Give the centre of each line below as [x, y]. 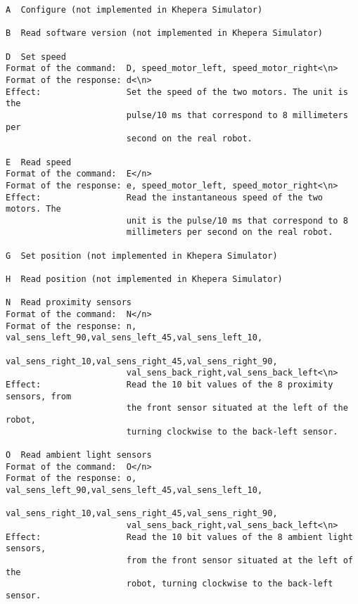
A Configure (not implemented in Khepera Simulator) [134, 10]
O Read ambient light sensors [79, 455]
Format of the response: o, [71, 478]
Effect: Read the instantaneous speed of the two [165, 197]
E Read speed [39, 162]
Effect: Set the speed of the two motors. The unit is [177, 92]
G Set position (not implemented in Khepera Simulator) [142, 256]
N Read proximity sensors [69, 303]
